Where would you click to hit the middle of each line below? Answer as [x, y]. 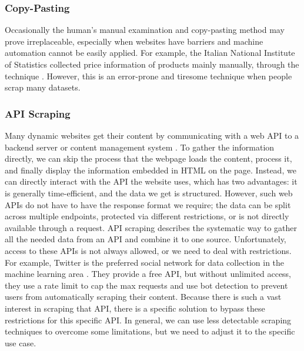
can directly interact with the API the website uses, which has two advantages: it [151, 181]
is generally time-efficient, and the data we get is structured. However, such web [149, 193]
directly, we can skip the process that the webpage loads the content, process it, [148, 158]
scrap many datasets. [43, 87]
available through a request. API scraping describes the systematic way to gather [151, 227]
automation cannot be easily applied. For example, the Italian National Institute [150, 53]
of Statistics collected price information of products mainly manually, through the [152, 64]
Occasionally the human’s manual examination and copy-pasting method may [145, 30]
